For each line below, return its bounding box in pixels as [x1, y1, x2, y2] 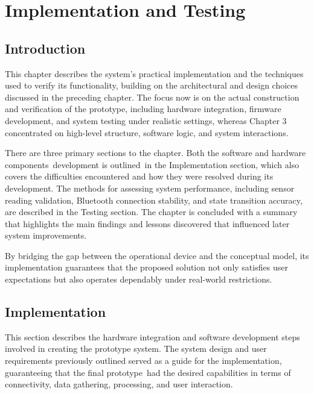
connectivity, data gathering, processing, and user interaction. [5, 378, 233, 390]
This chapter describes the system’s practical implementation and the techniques [5, 67, 304, 80]
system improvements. [5, 229, 87, 242]
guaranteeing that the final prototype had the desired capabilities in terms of [5, 366, 291, 378]
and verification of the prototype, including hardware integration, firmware [5, 102, 281, 115]
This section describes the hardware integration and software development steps [5, 330, 300, 343]
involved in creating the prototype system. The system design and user [5, 342, 267, 355]
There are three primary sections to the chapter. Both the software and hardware [5, 146, 306, 159]
